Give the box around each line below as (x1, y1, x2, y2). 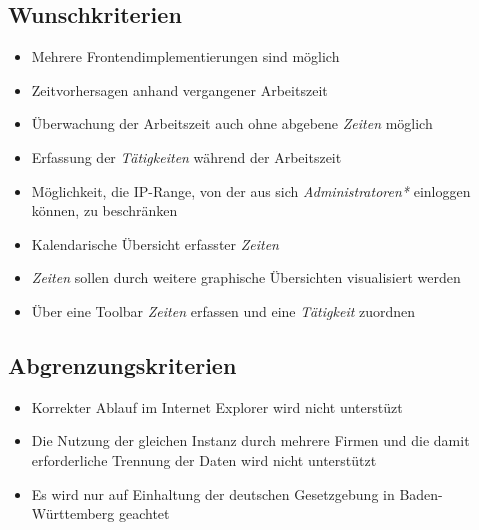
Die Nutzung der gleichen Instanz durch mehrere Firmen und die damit (31, 430, 470, 451)
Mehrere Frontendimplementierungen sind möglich (31, 46, 340, 67)
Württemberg (31, 503, 115, 524)
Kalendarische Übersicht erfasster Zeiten (31, 233, 279, 254)
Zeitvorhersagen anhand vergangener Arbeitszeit (31, 79, 328, 100)
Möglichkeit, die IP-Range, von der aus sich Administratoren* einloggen (31, 180, 471, 201)
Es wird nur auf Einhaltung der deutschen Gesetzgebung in (31, 483, 395, 504)
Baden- (399, 483, 443, 504)
